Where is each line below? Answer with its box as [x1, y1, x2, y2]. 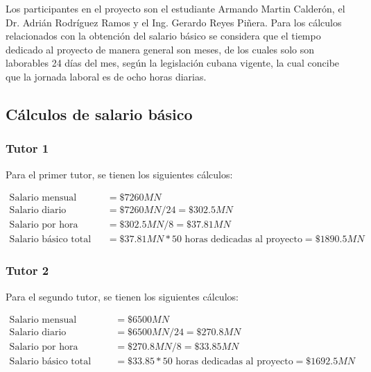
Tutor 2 [6, 262, 49, 279]
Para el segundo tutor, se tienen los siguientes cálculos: [6, 289, 239, 303]
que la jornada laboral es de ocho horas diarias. [6, 69, 207, 83]
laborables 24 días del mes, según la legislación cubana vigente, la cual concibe [6, 56, 340, 70]
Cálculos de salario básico [6, 103, 193, 124]
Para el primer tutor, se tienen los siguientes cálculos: [6, 167, 233, 181]
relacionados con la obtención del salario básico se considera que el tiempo [6, 28, 321, 43]
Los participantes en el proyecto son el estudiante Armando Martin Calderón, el [6, 1, 345, 15]
